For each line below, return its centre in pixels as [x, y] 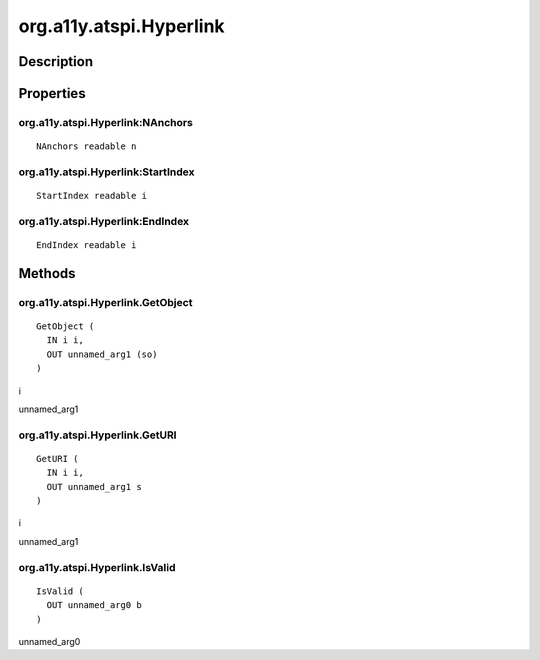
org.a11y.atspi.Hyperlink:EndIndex [104, 221]
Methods [47, 273]
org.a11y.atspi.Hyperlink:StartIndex [106, 172]
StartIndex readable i [92, 196]
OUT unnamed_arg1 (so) [102, 354]
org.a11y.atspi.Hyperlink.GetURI [97, 435]
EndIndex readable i [86, 245]
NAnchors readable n [86, 146]
